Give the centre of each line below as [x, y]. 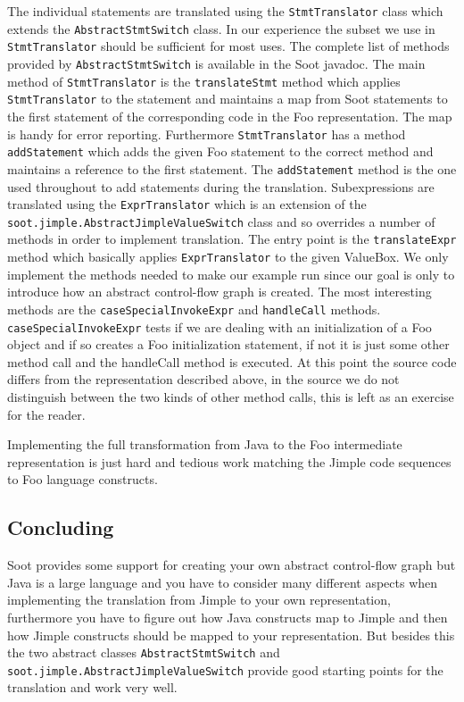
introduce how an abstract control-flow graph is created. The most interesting [220, 292]
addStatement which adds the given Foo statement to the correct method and [220, 151]
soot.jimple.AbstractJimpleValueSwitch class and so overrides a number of [221, 221]
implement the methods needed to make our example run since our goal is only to [231, 274]
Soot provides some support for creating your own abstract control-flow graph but [232, 565]
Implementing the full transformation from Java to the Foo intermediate [205, 444]
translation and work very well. [92, 687]
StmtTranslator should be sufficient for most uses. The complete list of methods [228, 46]
